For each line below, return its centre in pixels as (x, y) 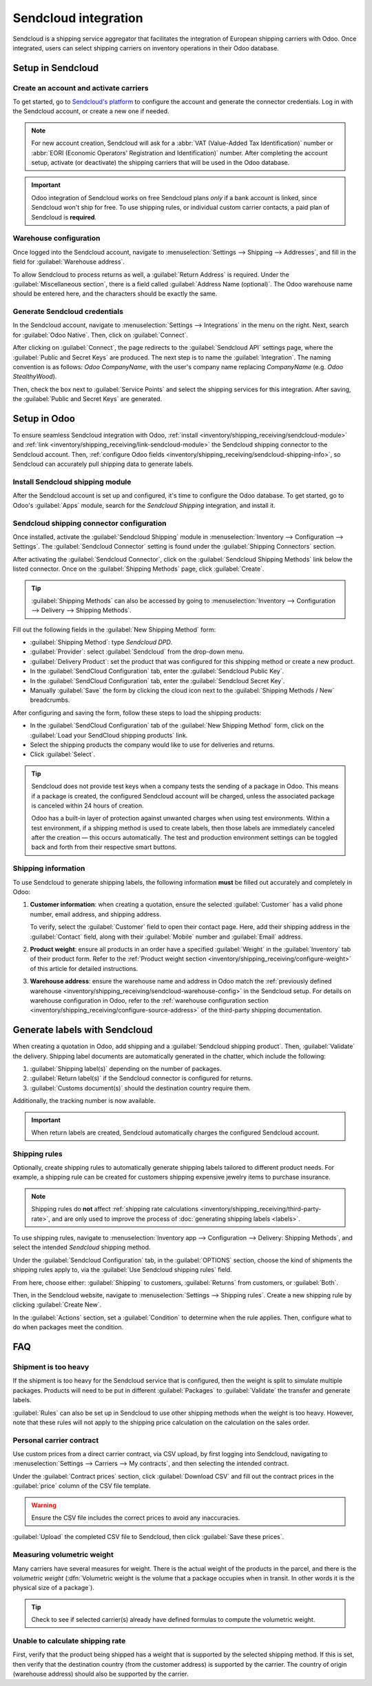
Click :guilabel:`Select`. (63, 754)
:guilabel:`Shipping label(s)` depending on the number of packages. (126, 1069)
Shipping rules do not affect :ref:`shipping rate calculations (115, 1209)
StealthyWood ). (35, 377)
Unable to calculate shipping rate (69, 1640)
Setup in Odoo (44, 419)
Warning (44, 1505)
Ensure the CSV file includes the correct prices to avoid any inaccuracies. (136, 1518)
